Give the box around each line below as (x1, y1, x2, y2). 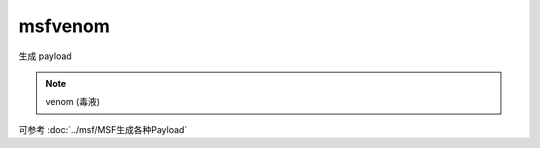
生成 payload (18, 50, 72, 62)
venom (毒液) (45, 96, 100, 108)
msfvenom (18, 15, 110, 37)
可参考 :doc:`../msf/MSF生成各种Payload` (18, 123, 188, 135)
